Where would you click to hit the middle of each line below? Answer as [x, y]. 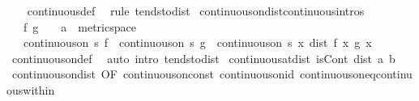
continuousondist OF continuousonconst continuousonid [153, 74]
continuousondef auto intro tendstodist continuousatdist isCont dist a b [203, 58]
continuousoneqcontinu [356, 74]
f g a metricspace [79, 26]
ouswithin [31, 89]
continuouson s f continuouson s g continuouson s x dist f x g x [197, 42]
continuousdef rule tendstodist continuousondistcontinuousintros [196, 11]
